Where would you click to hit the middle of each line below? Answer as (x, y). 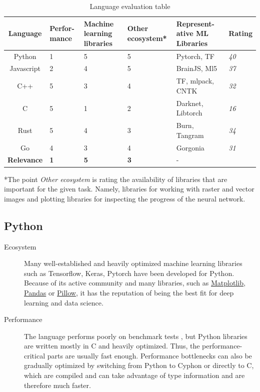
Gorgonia (190, 147)
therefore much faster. (57, 385)
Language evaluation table (130, 6)
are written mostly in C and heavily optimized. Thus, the (112, 346)
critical (35, 355)
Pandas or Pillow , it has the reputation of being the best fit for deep (129, 292)
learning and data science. (64, 302)
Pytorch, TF (195, 56)
